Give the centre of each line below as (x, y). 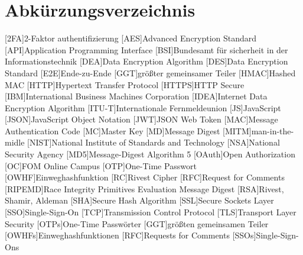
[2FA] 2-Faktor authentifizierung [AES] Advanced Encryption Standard (131, 38)
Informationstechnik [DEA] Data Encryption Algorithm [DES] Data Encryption (146, 61)
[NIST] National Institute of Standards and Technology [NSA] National (154, 142)
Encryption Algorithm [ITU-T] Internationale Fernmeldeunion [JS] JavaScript (143, 107)
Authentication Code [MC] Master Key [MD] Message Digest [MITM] (128, 130)
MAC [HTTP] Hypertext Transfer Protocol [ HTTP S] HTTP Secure (125, 84)
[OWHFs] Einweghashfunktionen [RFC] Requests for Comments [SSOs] (131, 235)
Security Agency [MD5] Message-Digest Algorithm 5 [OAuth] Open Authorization (150, 154)
